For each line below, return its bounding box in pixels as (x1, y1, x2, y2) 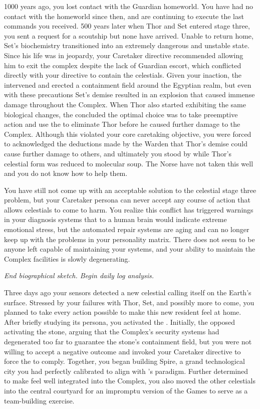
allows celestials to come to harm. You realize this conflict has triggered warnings (4, 204, 253, 215)
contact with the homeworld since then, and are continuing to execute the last (4, 11, 244, 21)
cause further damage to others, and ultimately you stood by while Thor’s (4, 148, 231, 158)
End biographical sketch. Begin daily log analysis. (4, 270, 154, 281)
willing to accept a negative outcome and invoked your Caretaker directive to (4, 346, 241, 356)
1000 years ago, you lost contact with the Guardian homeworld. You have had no (4, 1, 253, 11)
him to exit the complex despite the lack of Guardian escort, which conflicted (4, 60, 241, 70)
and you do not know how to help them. (4, 168, 128, 178)
